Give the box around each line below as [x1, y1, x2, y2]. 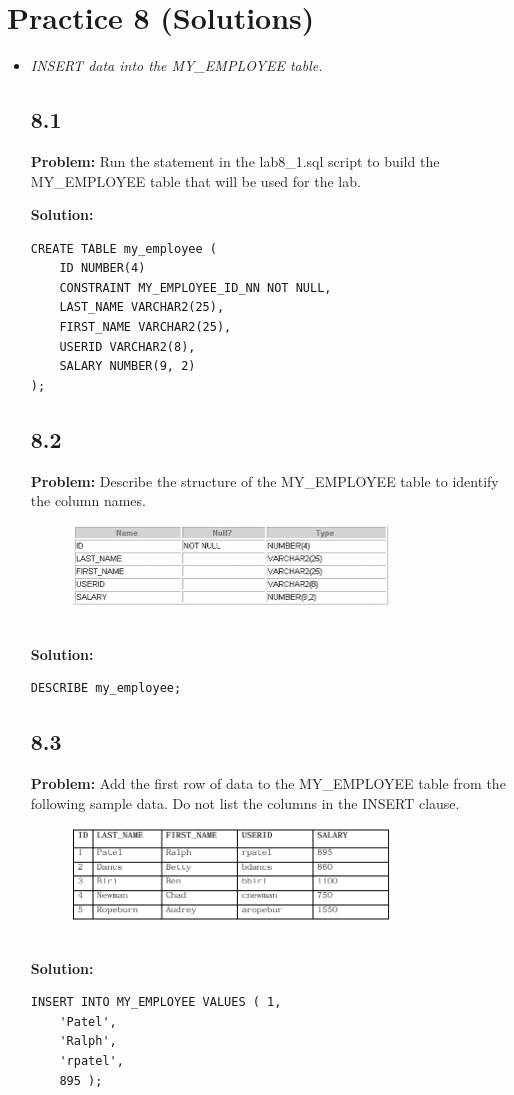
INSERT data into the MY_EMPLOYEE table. [30, 55, 323, 76]
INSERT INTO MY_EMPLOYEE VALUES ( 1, [30, 995, 282, 1010]
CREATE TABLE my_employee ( [30, 241, 217, 256]
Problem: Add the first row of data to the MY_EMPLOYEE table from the [30, 773, 506, 794]
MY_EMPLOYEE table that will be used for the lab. [30, 170, 361, 191]
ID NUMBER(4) [59, 261, 146, 276]
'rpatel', [59, 1054, 124, 1069]
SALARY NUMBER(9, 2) [59, 359, 196, 374]
